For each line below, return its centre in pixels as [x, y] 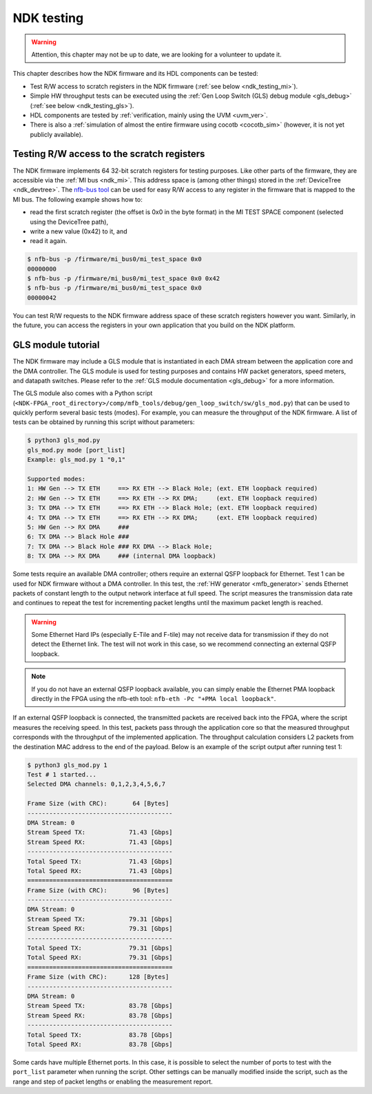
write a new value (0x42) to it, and [79, 231]
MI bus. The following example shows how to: [77, 199]
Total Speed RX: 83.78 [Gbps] [100, 1044]
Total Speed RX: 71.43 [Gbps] [100, 871]
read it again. [49, 241]
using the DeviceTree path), [69, 222]
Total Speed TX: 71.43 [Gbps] [100, 861]
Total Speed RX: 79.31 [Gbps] [100, 958]
